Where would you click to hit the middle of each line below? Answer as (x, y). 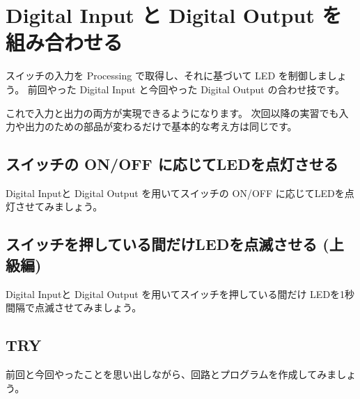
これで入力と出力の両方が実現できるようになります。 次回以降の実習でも (172, 112)
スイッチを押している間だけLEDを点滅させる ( (167, 244)
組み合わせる (64, 42)
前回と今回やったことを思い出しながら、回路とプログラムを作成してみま (171, 374)
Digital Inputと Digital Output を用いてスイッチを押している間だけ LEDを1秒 (180, 294)
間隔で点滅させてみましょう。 (74, 307)
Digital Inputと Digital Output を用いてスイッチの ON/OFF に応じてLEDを (175, 193)
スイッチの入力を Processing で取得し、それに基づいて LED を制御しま (166, 76)
